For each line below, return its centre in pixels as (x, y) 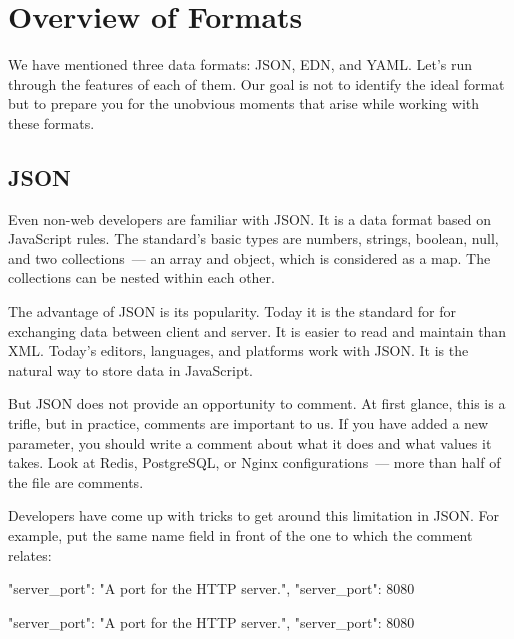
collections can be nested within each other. (141, 277)
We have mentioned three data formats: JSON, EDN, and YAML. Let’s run (240, 64)
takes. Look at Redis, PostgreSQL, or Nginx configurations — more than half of (254, 462)
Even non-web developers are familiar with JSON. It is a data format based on (249, 218)
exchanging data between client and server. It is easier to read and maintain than (257, 330)
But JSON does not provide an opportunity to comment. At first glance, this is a (257, 403)
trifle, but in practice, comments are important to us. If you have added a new (248, 423)
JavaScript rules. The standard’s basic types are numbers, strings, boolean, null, (253, 238)
